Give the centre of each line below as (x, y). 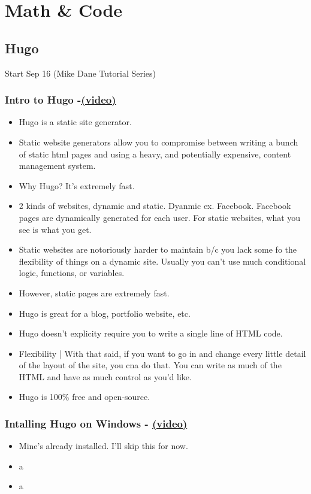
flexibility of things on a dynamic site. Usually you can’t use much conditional (162, 261)
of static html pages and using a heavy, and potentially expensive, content (155, 154)
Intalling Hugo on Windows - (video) (96, 423)
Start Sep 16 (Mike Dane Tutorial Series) (81, 73)
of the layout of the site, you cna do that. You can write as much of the (150, 365)
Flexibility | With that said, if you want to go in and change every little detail (162, 353)
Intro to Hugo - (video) (61, 100)
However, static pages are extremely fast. (94, 293)
